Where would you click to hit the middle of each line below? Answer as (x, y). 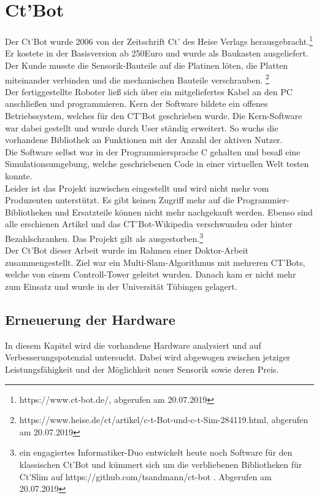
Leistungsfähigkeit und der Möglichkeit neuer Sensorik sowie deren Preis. (142, 369)
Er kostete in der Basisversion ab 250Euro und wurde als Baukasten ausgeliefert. (157, 53)
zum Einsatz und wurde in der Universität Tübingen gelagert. (121, 286)
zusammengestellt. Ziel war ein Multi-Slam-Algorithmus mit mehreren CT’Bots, (155, 262)
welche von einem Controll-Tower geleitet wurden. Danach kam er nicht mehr (151, 274)
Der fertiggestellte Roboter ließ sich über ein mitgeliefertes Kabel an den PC (149, 91)
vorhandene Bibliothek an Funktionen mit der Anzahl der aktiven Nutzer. (144, 140)
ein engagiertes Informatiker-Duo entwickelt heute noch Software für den (156, 452)
